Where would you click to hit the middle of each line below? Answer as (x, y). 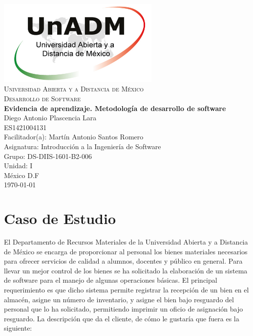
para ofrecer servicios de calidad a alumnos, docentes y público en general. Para (123, 261)
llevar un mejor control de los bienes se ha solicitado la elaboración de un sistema (126, 270)
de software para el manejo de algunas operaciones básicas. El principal (111, 280)
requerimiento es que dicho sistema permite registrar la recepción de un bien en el (126, 290)
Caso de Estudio (60, 218)
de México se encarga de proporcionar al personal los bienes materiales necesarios (126, 251)
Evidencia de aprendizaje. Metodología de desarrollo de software (115, 108)
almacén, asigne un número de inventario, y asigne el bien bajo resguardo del (119, 299)
